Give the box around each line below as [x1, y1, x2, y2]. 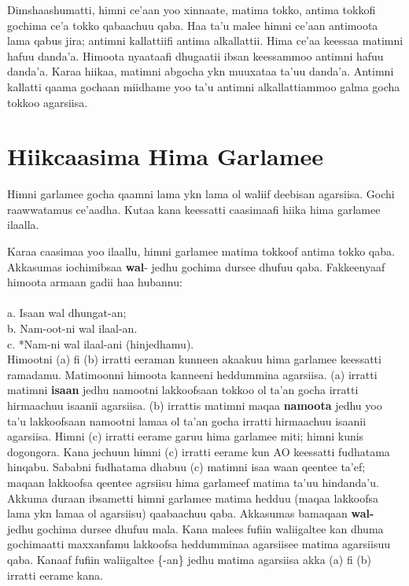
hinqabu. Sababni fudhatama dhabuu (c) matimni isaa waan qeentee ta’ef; [7, 459, 366, 475]
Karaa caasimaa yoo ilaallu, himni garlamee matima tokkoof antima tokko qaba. [7, 243, 395, 260]
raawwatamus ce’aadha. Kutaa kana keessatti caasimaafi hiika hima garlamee [7, 201, 381, 217]
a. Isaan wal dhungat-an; [7, 304, 127, 321]
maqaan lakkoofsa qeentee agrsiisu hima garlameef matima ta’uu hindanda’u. [7, 474, 379, 490]
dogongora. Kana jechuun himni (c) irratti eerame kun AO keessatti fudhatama [7, 443, 390, 459]
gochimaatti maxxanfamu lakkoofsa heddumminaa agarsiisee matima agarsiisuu [7, 536, 390, 552]
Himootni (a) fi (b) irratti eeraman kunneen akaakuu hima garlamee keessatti [7, 351, 381, 367]
